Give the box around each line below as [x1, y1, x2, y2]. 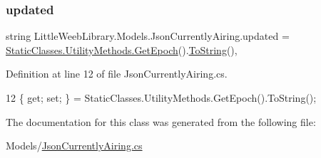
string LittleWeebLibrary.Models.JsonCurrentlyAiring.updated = [6, 28, 290, 43]
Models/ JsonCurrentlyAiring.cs [6, 138, 143, 153]
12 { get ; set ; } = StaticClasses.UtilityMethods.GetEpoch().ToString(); [6, 90, 317, 105]
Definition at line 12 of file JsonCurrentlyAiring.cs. [6, 66, 228, 81]
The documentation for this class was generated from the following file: [6, 114, 316, 129]
